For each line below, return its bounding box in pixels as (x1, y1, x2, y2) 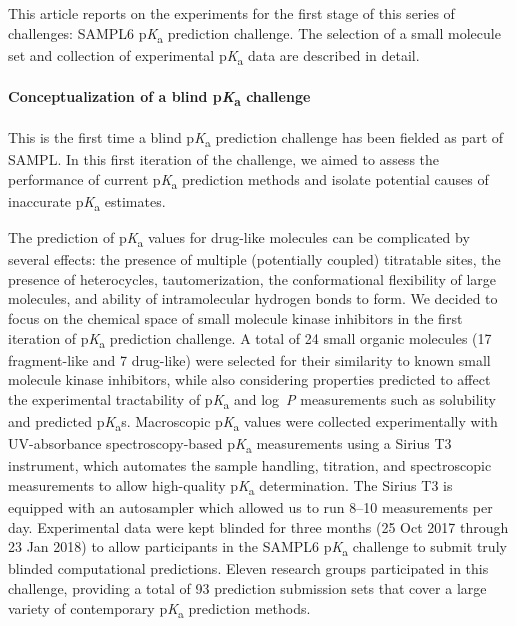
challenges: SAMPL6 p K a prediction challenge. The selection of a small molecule (8, 22, 501, 46)
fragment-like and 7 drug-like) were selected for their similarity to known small (8, 349, 491, 370)
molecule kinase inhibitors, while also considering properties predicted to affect (8, 369, 491, 390)
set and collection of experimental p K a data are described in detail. (8, 44, 420, 68)
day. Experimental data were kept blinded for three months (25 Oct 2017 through (8, 516, 509, 537)
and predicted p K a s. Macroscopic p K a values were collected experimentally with (8, 411, 498, 434)
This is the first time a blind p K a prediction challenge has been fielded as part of (8, 127, 504, 150)
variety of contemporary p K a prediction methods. (8, 597, 311, 621)
